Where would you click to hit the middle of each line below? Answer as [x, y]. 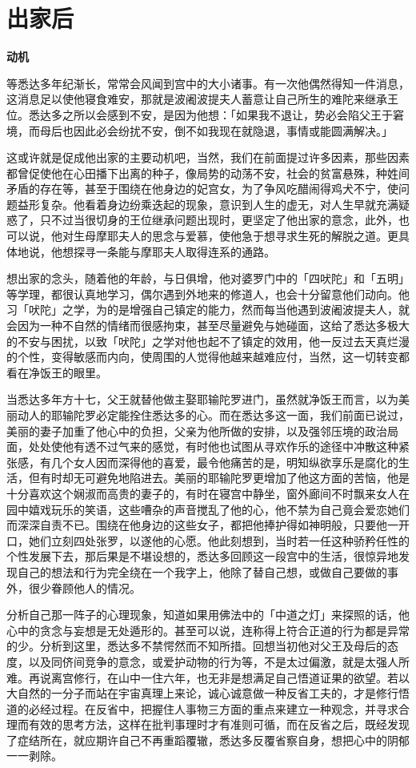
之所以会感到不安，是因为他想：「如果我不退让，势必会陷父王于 [227, 114]
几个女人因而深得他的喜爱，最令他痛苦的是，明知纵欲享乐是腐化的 [224, 462]
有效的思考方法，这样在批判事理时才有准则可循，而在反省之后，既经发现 [219, 724]
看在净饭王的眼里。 [57, 372]
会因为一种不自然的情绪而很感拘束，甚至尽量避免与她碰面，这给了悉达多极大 [208, 326]
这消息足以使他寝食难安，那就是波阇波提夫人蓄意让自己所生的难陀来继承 [197, 99]
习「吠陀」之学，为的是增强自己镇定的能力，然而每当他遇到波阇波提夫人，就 [208, 310]
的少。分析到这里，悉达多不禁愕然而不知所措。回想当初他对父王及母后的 [197, 646]
